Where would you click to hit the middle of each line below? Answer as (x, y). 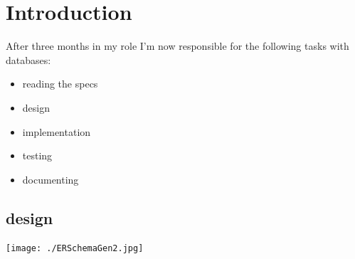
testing (37, 155)
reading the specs (60, 84)
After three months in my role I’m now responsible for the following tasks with (177, 46)
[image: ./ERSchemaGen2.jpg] (75, 249)
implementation (57, 131)
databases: (28, 59)
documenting (51, 179)
